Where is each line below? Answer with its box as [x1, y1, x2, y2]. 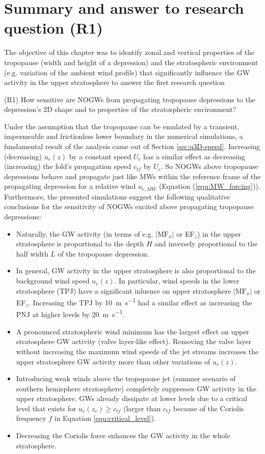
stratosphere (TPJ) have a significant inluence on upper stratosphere [16, 285, 231, 296]
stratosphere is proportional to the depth [16, 238, 144, 249]
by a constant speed [69, 151, 131, 161]
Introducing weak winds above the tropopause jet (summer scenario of [16, 373, 236, 384]
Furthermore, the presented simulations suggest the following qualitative [4, 191, 230, 202]
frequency [16, 413, 46, 423]
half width [16, 248, 48, 259]
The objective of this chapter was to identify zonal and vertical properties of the [4, 47, 255, 58]
